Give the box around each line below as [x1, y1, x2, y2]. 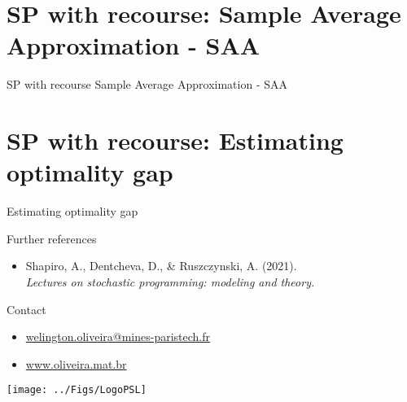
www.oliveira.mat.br [25, 355, 127, 372]
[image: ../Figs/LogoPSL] [7, 384, 147, 396]
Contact [7, 300, 46, 317]
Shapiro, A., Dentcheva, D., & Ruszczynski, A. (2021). [25, 257, 297, 274]
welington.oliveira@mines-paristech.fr [25, 328, 211, 345]
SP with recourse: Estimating [7, 124, 344, 157]
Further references [7, 229, 97, 247]
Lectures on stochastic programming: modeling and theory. [25, 273, 315, 290]
